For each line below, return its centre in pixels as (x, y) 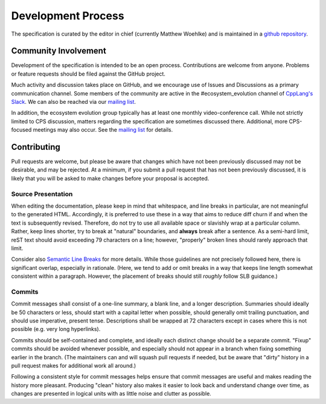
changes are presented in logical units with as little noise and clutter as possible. (111, 394)
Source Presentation (42, 194)
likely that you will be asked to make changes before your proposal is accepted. (110, 178)
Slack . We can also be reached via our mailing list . (73, 102)
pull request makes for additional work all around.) (74, 366)
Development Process (68, 16)
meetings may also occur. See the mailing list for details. (103, 130)
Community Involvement (59, 51)
